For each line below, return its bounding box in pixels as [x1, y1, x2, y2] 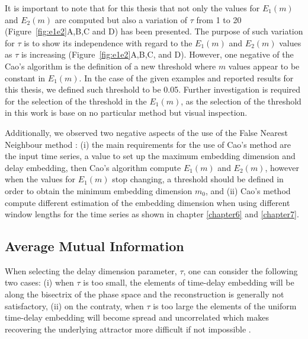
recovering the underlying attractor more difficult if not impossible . [5, 322, 251, 335]
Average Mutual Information [5, 237, 184, 255]
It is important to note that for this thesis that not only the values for [5, 2, 260, 14]
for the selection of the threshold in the [5, 94, 147, 107]
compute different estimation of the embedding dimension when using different [5, 196, 290, 208]
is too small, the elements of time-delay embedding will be [83, 276, 294, 289]
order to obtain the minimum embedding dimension [5, 184, 192, 197]
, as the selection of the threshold [181, 94, 301, 107]
